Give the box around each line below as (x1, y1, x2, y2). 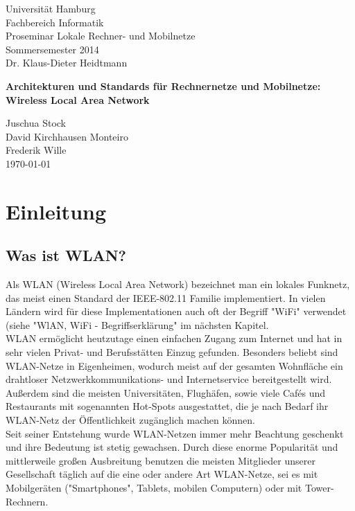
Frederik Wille (6, 143, 67, 157)
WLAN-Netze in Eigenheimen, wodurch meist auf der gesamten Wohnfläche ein (6, 358, 343, 373)
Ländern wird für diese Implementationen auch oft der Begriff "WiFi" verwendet (6, 304, 347, 319)
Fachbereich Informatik (6, 15, 104, 29)
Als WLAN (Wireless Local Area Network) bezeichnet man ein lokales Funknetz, (6, 277, 350, 292)
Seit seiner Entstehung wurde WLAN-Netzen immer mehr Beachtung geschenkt (6, 426, 344, 440)
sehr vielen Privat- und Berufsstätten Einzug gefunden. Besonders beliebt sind (6, 345, 338, 359)
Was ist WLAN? (6, 244, 126, 266)
